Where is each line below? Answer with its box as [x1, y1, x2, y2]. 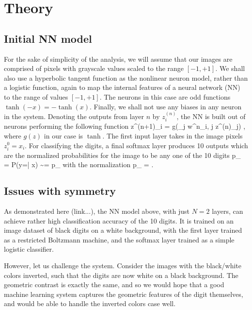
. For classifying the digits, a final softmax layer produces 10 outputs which [25, 140, 248, 150]
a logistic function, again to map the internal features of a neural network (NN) [4, 82, 240, 92]
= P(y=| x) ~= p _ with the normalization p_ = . [4, 159, 154, 170]
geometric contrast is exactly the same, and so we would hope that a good [4, 279, 224, 290]
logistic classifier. [4, 244, 54, 254]
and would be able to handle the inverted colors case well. [4, 298, 176, 309]
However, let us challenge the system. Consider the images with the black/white [4, 260, 241, 271]
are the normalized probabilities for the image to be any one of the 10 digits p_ [4, 150, 241, 160]
